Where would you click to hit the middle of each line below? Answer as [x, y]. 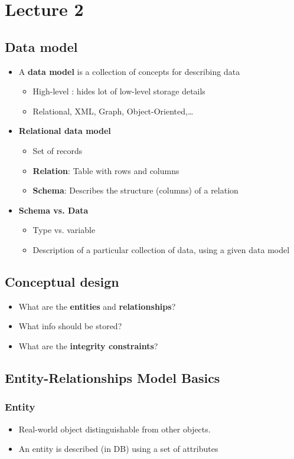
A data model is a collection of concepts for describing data [129, 71]
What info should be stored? [70, 326]
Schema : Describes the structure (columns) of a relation [135, 190]
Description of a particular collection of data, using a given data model [161, 249]
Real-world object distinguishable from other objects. [115, 429]
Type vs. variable [64, 230]
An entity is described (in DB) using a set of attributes [118, 449]
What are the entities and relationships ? [97, 306]
